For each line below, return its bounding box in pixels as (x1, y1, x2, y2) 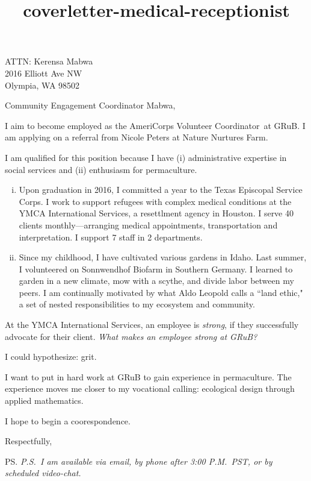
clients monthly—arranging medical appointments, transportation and (19, 218, 278, 231)
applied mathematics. (5, 394, 84, 407)
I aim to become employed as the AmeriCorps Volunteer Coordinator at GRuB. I (5, 119, 306, 131)
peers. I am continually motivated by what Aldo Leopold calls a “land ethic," (19, 286, 303, 298)
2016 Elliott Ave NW (5, 66, 82, 79)
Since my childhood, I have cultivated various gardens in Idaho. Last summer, (19, 251, 307, 263)
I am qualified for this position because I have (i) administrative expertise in (5, 151, 287, 163)
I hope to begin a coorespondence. (5, 414, 131, 427)
